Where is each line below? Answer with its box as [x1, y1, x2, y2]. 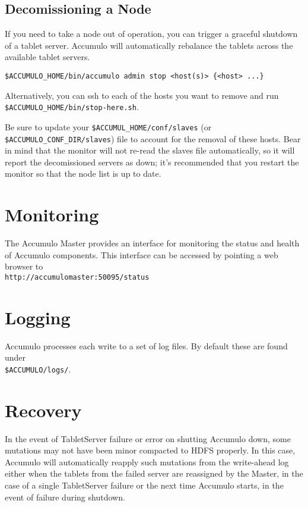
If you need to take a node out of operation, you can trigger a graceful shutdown [5, 27, 298, 40]
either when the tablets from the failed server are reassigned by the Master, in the [5, 467, 303, 480]
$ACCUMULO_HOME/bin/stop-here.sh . [5, 101, 139, 113]
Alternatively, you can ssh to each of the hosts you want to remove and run [5, 89, 279, 101]
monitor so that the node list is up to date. [5, 167, 161, 180]
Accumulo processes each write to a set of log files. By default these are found [5, 339, 288, 352]
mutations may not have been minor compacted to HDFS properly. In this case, [5, 444, 296, 456]
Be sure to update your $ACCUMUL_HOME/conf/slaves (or [5, 120, 212, 133]
